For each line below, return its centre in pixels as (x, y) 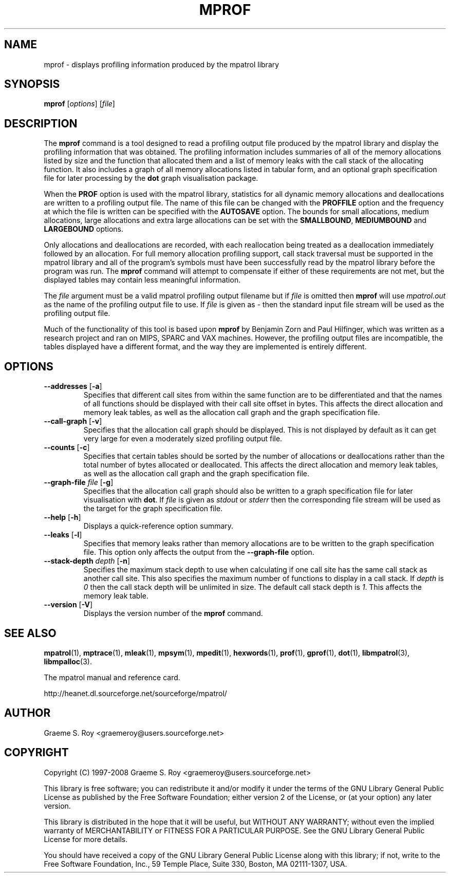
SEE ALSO (30, 633)
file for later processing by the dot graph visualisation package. (151, 178)
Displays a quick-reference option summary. (158, 526)
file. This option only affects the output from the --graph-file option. (199, 552)
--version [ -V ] (68, 605)
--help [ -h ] (62, 517)
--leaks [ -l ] (63, 535)
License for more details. (86, 839)
